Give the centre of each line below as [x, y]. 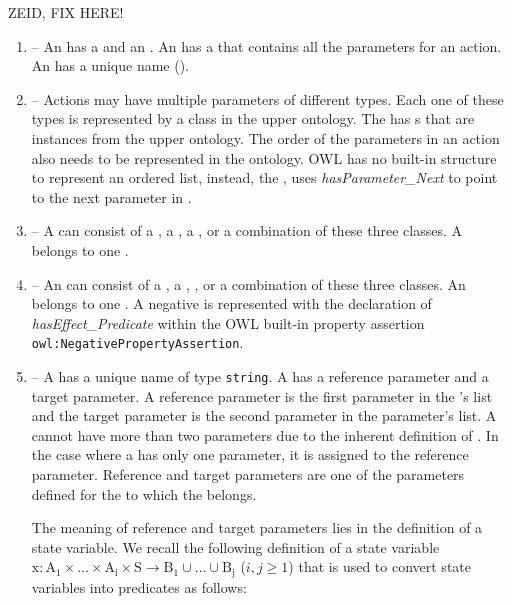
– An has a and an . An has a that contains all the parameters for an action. [266, 45]
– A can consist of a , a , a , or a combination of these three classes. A [246, 230]
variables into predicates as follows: [139, 586]
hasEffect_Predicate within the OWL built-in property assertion [228, 322]
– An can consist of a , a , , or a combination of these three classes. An [248, 283]
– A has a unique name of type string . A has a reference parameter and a [260, 375]
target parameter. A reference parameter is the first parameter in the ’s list [262, 395]
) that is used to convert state [379, 566]
